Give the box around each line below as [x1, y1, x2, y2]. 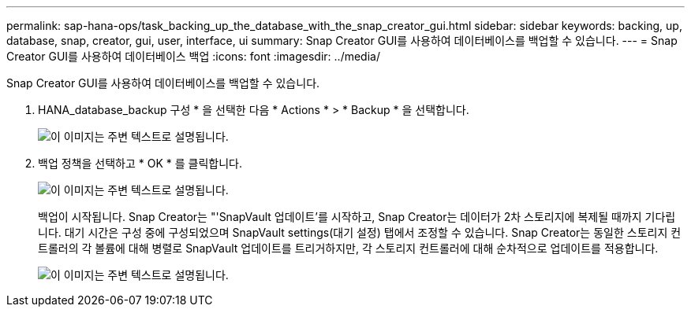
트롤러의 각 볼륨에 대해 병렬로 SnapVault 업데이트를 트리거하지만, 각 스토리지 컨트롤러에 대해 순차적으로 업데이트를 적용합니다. [38, 241, 659, 255]
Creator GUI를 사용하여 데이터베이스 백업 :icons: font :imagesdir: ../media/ [6, 50, 380, 63]
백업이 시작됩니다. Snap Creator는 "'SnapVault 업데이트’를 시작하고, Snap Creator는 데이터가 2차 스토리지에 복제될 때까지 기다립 [38, 210, 676, 223]
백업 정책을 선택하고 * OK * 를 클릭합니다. [38, 156, 242, 170]
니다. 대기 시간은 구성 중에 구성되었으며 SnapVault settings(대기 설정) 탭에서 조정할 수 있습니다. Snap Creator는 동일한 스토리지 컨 [38, 226, 682, 239]
